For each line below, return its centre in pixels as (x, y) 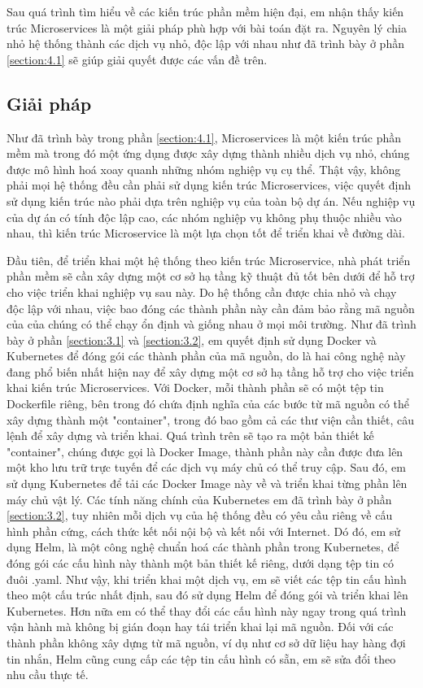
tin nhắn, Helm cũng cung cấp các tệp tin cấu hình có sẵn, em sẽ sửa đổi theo (201, 658)
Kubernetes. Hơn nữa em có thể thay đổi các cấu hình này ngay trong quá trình (207, 610)
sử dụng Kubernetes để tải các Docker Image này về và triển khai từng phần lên (207, 483)
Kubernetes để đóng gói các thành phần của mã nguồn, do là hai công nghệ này (206, 356)
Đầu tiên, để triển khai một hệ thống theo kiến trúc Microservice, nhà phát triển (209, 260)
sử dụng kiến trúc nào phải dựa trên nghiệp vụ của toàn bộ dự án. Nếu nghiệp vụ (211, 200)
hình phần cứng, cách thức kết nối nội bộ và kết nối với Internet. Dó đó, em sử (204, 531)
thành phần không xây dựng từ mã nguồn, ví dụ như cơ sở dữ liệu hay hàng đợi (206, 642)
